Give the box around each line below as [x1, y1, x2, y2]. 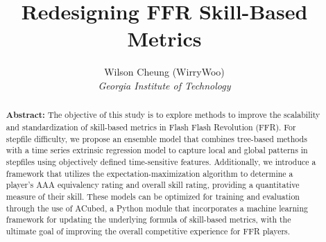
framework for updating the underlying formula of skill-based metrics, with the [6, 214, 291, 225]
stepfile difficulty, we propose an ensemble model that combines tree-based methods [6, 132, 307, 144]
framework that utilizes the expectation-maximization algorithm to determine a [6, 167, 293, 179]
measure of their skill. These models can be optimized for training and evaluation [6, 190, 300, 202]
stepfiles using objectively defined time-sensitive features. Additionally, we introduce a [6, 155, 316, 167]
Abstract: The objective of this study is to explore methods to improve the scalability [6, 109, 320, 121]
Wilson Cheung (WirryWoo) [104, 64, 225, 79]
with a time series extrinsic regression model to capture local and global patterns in [6, 144, 308, 156]
